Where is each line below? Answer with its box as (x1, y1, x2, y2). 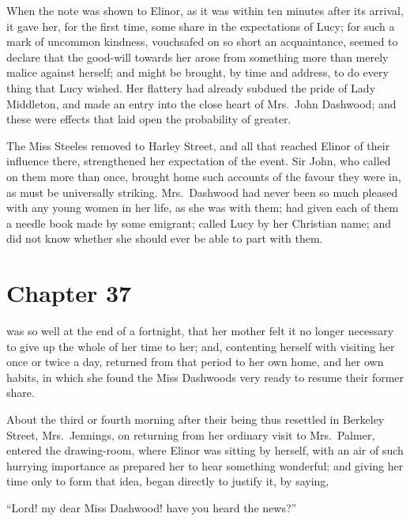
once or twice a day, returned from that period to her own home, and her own (6, 353, 384, 370)
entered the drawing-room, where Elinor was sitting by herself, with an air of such (6, 442, 404, 459)
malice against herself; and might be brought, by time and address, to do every (6, 64, 389, 81)
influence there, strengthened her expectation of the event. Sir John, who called (6, 153, 391, 169)
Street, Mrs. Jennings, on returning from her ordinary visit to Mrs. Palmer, (6, 426, 375, 443)
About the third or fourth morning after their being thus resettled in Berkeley (6, 411, 385, 427)
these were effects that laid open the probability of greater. (6, 111, 292, 127)
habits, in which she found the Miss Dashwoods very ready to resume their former (6, 368, 404, 385)
